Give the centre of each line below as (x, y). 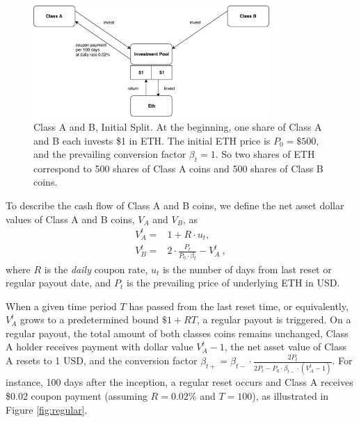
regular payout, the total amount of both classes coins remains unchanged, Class (177, 333)
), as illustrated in (290, 395)
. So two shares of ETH (265, 154)
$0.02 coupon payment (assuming (77, 395)
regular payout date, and (58, 283)
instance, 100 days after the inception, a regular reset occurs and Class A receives (179, 382)
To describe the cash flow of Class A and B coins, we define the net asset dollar (175, 205)
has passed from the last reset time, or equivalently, (239, 306)
